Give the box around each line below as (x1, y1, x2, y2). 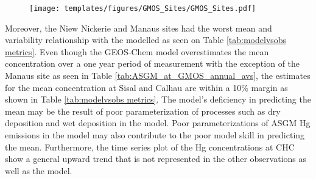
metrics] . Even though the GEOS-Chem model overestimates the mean (5, 45, 269, 58)
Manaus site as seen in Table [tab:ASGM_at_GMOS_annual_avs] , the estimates (5, 69, 311, 82)
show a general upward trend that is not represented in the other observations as (5, 152, 306, 165)
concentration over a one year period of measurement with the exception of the (5, 57, 300, 70)
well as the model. (5, 164, 72, 177)
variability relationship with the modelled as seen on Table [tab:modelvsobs (5, 33, 287, 46)
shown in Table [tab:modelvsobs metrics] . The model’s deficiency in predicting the (5, 93, 311, 106)
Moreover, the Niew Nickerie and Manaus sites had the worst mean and (5, 21, 272, 34)
